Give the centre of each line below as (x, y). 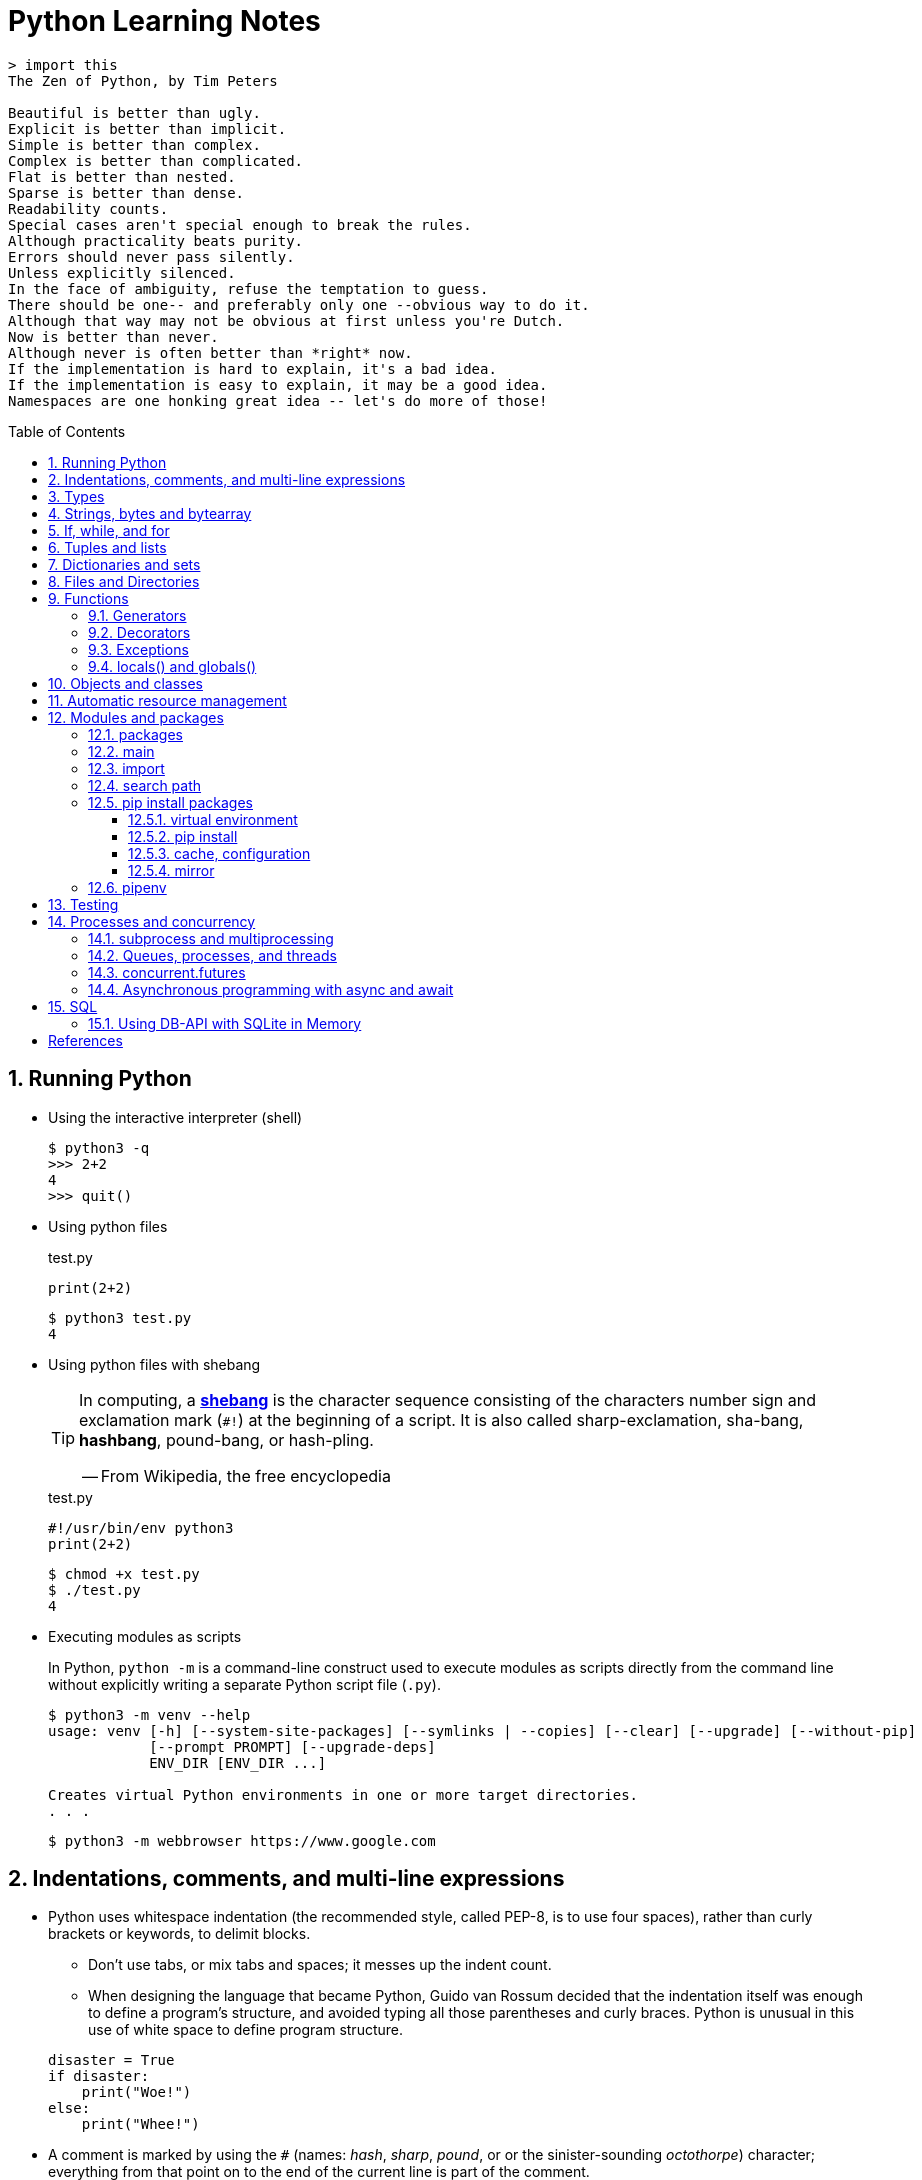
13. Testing (83, 904)
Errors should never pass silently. (151, 256)
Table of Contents (67, 431)
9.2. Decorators (139, 632)
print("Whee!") (140, 2124)
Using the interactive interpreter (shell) (175, 1117)
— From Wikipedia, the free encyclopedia (236, 1475)
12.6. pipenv (127, 887)
